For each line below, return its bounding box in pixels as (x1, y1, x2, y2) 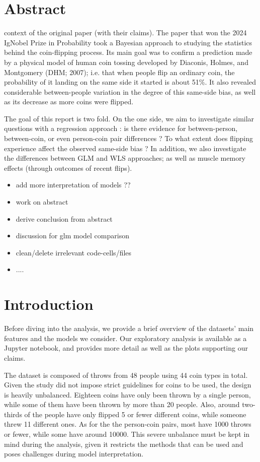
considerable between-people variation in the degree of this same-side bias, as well (4, 86, 256, 97)
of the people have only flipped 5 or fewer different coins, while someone (24, 409, 246, 419)
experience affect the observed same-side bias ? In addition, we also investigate (4, 143, 246, 153)
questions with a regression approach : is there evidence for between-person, (4, 123, 238, 134)
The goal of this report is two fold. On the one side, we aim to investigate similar (4, 113, 254, 123)
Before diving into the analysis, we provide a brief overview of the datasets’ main (4, 323, 254, 334)
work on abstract (16, 196, 68, 207)
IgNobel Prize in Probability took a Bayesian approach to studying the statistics (4, 37, 252, 47)
